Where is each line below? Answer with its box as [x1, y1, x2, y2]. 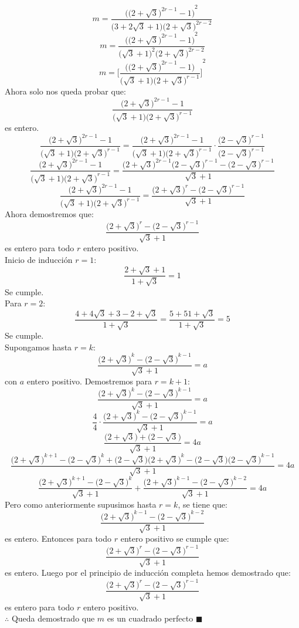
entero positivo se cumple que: [120, 532, 229, 545]
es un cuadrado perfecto [107, 612, 193, 624]
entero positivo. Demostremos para [26, 375, 152, 387]
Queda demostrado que [11, 612, 95, 624]
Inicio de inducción [5, 253, 73, 265]
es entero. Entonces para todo [5, 532, 112, 545]
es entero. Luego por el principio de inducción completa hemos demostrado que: [5, 566, 291, 579]
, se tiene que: [178, 498, 227, 510]
